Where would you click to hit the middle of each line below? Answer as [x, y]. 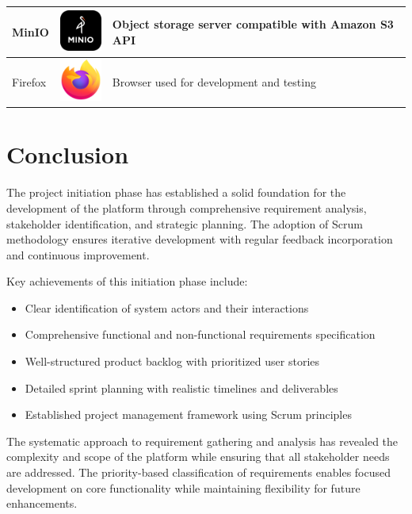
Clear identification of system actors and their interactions [167, 307]
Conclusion [68, 154]
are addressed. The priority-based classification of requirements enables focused [198, 472]
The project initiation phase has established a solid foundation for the [176, 192]
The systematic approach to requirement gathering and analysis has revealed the [202, 441]
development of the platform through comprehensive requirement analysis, [187, 207]
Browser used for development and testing [214, 81]
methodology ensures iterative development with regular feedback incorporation [200, 239]
